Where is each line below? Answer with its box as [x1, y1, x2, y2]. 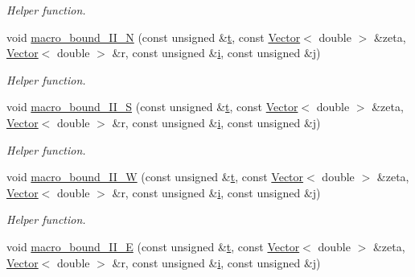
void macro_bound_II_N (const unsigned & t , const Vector [6, 28, 301, 45]
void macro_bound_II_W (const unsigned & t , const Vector [6, 168, 304, 185]
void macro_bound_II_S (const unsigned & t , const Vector [6, 98, 298, 115]
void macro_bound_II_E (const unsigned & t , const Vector [6, 238, 300, 254]
